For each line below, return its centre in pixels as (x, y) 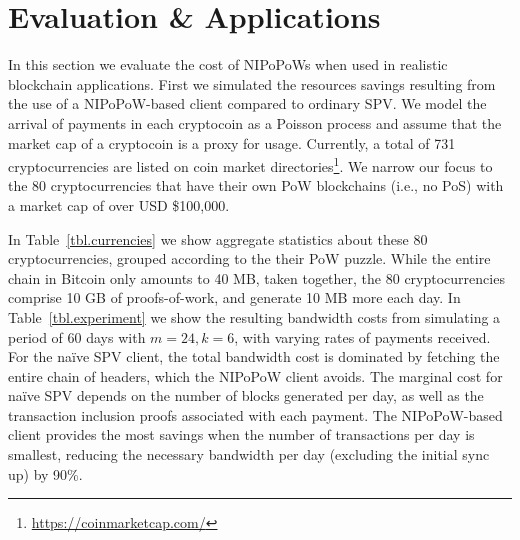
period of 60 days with (77, 336)
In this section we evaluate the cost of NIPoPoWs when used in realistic (228, 64)
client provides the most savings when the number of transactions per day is (241, 434)
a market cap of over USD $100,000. (119, 204)
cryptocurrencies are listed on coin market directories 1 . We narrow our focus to (250, 164)
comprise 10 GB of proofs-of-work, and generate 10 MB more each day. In (234, 297)
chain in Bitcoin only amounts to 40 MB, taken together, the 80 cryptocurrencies (256, 277)
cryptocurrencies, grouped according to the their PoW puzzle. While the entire (249, 258)
